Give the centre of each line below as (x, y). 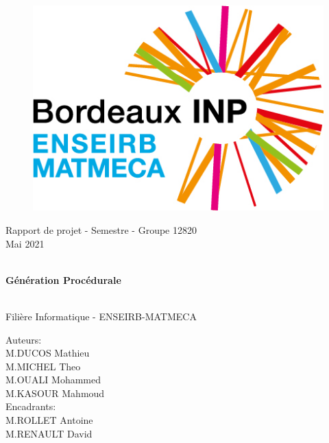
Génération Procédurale (63, 279)
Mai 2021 (25, 243)
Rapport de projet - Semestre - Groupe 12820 (101, 229)
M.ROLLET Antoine (49, 420)
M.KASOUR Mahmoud (55, 393)
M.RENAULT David (49, 433)
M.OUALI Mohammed (53, 380)
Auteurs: (24, 339)
